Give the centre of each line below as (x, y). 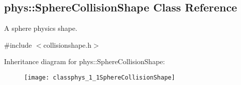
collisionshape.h (68, 44)
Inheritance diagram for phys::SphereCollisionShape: (85, 61)
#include (18, 44)
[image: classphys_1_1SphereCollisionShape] (100, 77)
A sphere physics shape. (41, 28)
